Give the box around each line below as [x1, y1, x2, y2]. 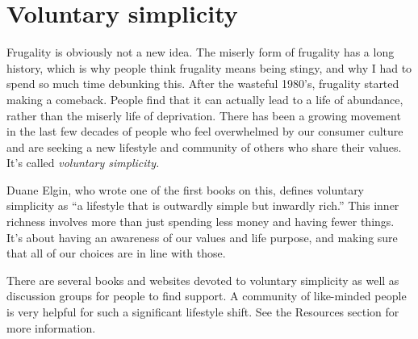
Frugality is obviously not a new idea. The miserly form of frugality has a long [6, 44, 395, 61]
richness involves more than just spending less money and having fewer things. [6, 213, 395, 230]
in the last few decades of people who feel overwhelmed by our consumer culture [6, 123, 403, 140]
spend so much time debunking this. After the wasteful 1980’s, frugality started [6, 75, 399, 92]
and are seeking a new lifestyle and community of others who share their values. [6, 138, 402, 155]
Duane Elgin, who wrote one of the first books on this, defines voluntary [6, 181, 365, 198]
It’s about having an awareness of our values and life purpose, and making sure [6, 228, 398, 245]
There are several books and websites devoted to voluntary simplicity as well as [6, 271, 399, 288]
